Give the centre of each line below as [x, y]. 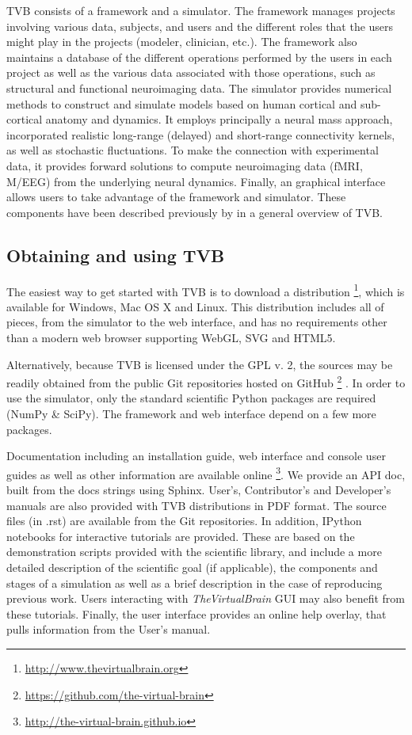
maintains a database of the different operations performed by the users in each [199, 57]
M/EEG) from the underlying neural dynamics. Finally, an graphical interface [196, 181]
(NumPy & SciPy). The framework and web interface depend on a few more [191, 413]
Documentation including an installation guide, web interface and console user [196, 456]
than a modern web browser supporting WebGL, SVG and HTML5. [171, 337]
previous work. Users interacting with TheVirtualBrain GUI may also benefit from [206, 598]
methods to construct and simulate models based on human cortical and [182, 103]
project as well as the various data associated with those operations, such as [191, 72]
